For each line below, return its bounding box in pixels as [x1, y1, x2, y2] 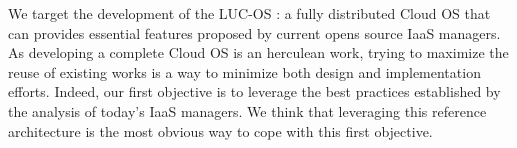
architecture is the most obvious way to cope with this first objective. [8, 120, 433, 141]
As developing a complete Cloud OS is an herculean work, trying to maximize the [8, 42, 509, 63]
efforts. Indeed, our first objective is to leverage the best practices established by [8, 81, 501, 102]
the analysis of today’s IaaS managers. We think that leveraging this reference [8, 100, 487, 121]
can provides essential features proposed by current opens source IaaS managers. [8, 22, 501, 43]
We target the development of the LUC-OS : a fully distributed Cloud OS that [8, 3, 491, 23]
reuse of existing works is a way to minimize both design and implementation [8, 61, 481, 82]
